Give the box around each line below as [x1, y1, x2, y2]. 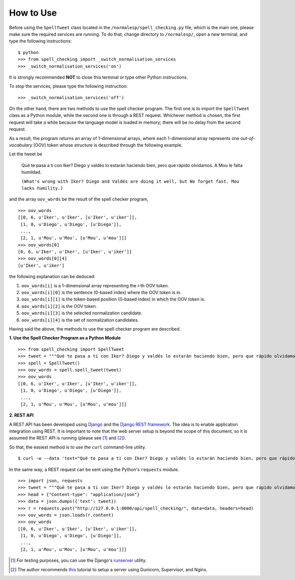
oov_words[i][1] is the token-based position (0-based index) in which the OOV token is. [21, 296, 206, 302]
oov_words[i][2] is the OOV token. [21, 303, 97, 309]
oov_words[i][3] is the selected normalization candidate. [21, 310, 143, 316]
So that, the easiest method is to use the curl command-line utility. [9, 444, 147, 450]
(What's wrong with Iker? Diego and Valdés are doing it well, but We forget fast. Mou [21, 178, 239, 184]
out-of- [240, 135, 255, 141]
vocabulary [9, 142, 32, 148]
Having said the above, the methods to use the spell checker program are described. [9, 326, 181, 331]
